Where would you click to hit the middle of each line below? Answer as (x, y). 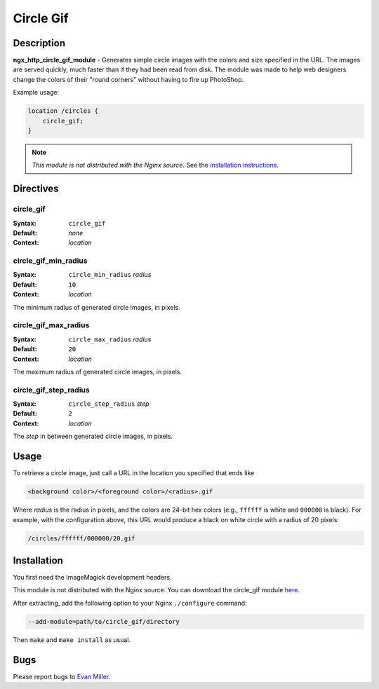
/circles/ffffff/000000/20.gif (82, 538)
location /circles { (63, 111)
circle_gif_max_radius (51, 325)
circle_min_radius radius (110, 275)
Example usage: (36, 93)
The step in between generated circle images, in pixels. (93, 436)
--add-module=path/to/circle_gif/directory (104, 621)
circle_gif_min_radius (50, 261)
